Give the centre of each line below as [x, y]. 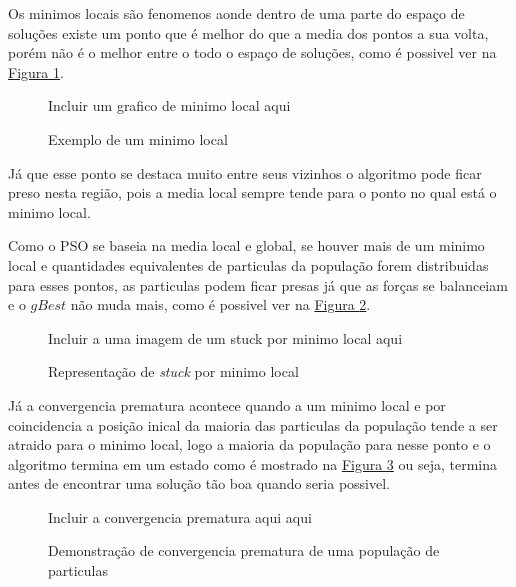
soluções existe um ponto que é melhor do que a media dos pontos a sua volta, [248, 32]
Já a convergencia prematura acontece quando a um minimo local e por [227, 404]
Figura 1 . [36, 71]
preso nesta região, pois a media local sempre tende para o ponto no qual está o [252, 192]
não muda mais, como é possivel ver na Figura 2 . [220, 304]
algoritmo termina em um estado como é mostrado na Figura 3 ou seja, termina [253, 463]
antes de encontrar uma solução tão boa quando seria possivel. [199, 483]
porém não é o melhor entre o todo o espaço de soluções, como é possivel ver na [252, 52]
